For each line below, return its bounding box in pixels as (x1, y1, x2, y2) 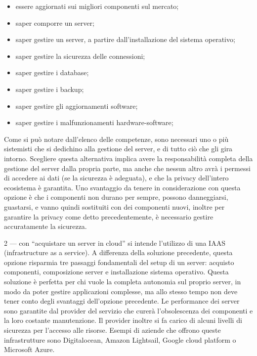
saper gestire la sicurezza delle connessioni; (15, 50, 145, 61)
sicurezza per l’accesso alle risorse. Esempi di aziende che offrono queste (4, 325, 221, 335)
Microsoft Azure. (4, 344, 55, 355)
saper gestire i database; (15, 67, 89, 78)
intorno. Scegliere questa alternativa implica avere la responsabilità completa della (4, 153, 253, 163)
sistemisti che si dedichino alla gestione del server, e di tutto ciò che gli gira (4, 143, 233, 154)
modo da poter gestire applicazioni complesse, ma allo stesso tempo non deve (4, 286, 238, 296)
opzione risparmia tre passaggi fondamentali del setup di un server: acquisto (4, 257, 234, 267)
